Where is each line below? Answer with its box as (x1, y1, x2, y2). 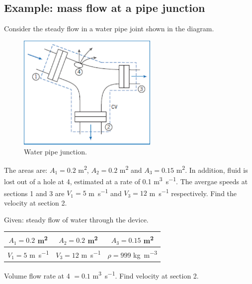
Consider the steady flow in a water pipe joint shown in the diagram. (4, 23, 214, 34)
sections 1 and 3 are (4, 188, 65, 198)
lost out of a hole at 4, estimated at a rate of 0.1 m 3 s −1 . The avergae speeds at (4, 175, 248, 187)
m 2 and (119, 163, 142, 175)
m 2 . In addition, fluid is (176, 163, 248, 175)
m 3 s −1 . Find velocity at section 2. (92, 269, 199, 281)
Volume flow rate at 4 (4, 270, 70, 281)
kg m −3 (133, 248, 158, 260)
